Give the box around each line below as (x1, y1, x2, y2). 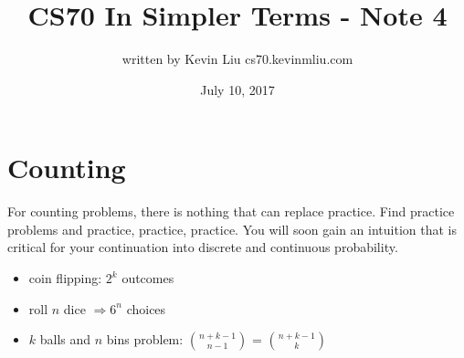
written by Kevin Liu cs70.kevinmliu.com (121, 49, 353, 68)
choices (126, 299, 166, 318)
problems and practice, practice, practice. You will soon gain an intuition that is (7, 219, 457, 238)
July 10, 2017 (200, 79, 275, 99)
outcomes (121, 268, 174, 288)
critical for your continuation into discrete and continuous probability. (7, 237, 398, 257)
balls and (39, 330, 91, 349)
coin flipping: (28, 268, 102, 288)
